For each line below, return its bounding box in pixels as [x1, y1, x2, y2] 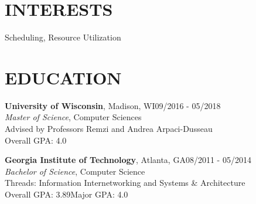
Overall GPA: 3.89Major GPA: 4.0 [5, 188, 128, 200]
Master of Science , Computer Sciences [5, 111, 142, 123]
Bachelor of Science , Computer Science [5, 165, 145, 177]
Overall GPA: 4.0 [5, 134, 67, 146]
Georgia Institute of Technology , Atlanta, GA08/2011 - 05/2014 [5, 154, 251, 166]
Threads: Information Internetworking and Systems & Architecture [5, 176, 245, 189]
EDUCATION [5, 65, 122, 89]
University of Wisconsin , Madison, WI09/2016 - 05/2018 [5, 99, 221, 111]
